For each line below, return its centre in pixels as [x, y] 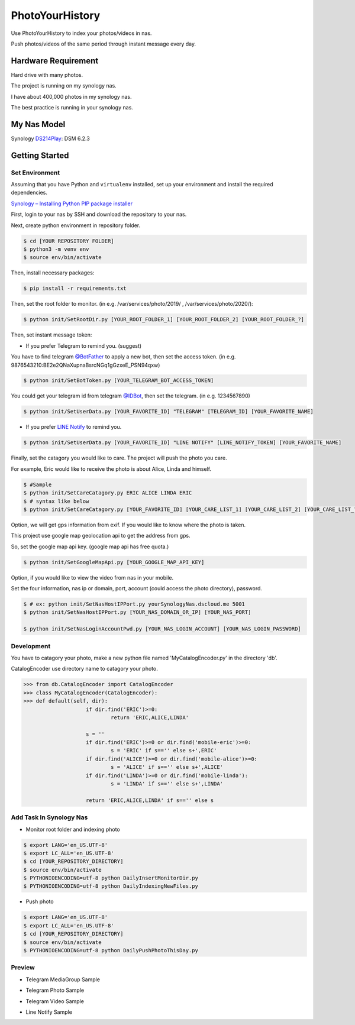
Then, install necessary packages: [53, 273]
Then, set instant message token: [51, 335]
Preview [23, 968]
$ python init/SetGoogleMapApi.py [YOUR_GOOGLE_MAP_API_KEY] [114, 562]
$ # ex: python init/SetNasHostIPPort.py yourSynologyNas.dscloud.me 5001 [134, 604]
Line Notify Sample [49, 1012]
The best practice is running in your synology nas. [72, 108]
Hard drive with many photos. [47, 75]
